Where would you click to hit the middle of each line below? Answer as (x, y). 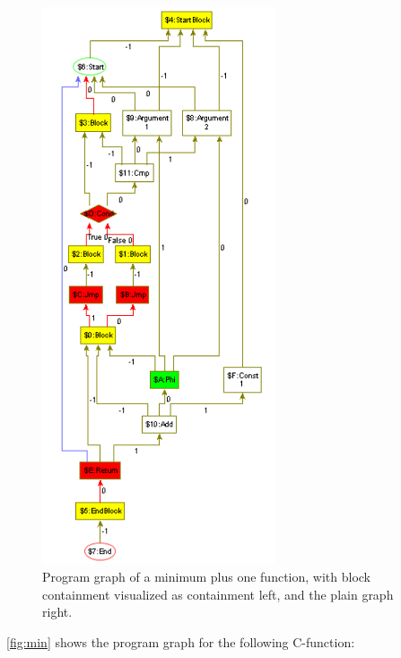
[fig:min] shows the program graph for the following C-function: (181, 641)
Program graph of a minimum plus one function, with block (206, 577)
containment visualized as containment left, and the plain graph (218, 594)
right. (57, 612)
